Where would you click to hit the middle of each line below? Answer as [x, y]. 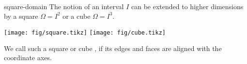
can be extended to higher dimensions [187, 6]
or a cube [77, 16]
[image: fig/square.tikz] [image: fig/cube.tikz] [85, 33]
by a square [21, 16]
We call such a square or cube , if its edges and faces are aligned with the [113, 48]
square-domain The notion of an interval [64, 6]
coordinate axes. [28, 58]
